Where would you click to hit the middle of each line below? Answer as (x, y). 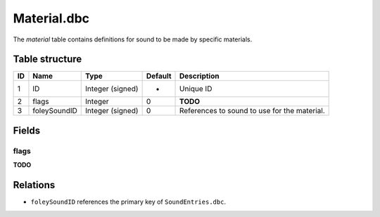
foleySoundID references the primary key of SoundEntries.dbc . (128, 202)
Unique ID (196, 89)
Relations (34, 185)
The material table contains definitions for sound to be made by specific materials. (133, 39)
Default (159, 76)
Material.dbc (51, 18)
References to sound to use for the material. (252, 111)
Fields (27, 130)
